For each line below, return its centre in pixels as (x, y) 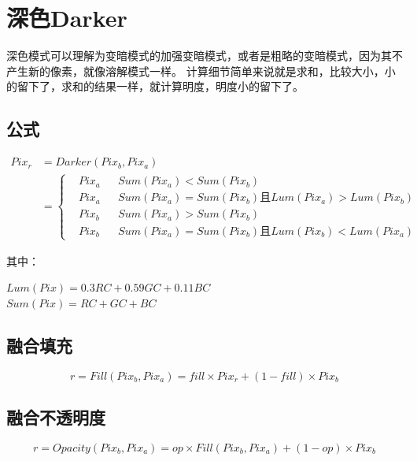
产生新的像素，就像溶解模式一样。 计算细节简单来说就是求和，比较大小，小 (201, 71)
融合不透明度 (56, 417)
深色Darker (67, 18)
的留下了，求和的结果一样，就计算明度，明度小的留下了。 (155, 86)
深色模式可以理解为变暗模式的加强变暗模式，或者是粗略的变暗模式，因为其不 (205, 56)
